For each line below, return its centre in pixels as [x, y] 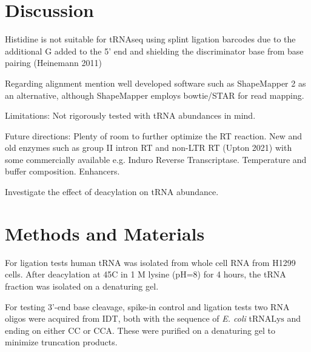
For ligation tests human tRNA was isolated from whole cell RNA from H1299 [150, 262]
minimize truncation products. [61, 342]
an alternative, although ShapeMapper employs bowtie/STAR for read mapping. [155, 95]
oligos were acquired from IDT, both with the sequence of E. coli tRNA [138, 318]
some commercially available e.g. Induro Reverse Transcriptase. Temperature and [156, 159]
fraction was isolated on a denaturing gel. [82, 286]
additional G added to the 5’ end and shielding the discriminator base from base [154, 51]
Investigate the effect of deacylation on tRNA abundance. [112, 192]
